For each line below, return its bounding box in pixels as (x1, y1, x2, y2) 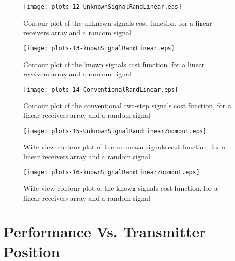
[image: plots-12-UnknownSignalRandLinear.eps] (23, 3, 182, 10)
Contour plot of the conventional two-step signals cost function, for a (23, 100, 231, 111)
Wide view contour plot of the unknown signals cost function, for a (23, 142, 226, 152)
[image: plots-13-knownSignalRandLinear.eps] (23, 44, 175, 52)
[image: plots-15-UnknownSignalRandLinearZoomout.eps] (23, 127, 207, 135)
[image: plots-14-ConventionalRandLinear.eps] (23, 86, 178, 93)
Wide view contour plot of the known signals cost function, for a (23, 183, 218, 193)
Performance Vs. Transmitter (3, 222, 206, 242)
